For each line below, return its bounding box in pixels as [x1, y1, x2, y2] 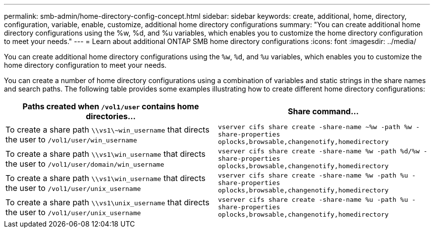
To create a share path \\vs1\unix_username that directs [5, 197, 210, 207]
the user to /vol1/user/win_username [5, 134, 137, 144]
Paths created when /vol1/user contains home [22, 101, 199, 111]
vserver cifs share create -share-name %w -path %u [218, 172, 408, 179]
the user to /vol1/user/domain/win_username [5, 158, 164, 169]
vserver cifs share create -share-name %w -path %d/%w [218, 147, 420, 155]
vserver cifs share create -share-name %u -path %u [218, 196, 408, 203]
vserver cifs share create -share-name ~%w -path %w [218, 123, 412, 131]
